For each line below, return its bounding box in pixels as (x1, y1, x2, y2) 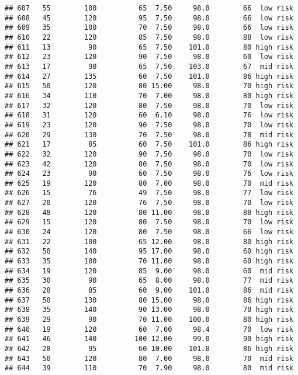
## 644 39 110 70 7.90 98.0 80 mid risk (5, 364, 293, 373)
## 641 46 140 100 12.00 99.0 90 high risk (5, 335, 293, 343)
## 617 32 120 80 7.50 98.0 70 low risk (5, 101, 293, 110)
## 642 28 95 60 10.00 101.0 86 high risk (5, 344, 293, 353)
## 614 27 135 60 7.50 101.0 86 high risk (5, 72, 293, 81)
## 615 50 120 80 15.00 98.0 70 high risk (5, 82, 293, 91)
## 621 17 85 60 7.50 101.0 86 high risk (5, 140, 293, 149)
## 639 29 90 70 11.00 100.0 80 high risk (5, 315, 293, 324)
